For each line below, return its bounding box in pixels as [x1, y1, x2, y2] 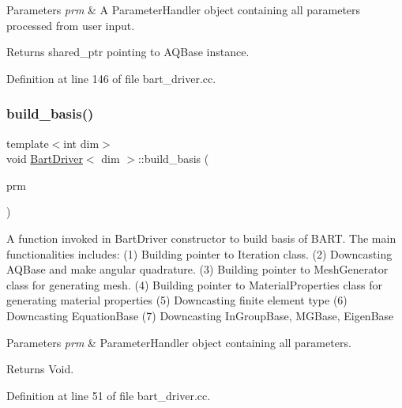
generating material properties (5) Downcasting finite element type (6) [6, 292, 348, 308]
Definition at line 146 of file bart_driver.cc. [6, 70, 216, 86]
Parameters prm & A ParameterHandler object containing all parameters [6, 2, 361, 17]
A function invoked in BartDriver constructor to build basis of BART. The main [6, 229, 396, 246]
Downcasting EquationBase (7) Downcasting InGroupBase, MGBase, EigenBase [6, 307, 394, 323]
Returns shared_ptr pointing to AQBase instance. [6, 43, 250, 60]
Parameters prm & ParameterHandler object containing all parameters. [6, 334, 351, 350]
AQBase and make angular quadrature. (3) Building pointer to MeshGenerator [6, 261, 389, 278]
